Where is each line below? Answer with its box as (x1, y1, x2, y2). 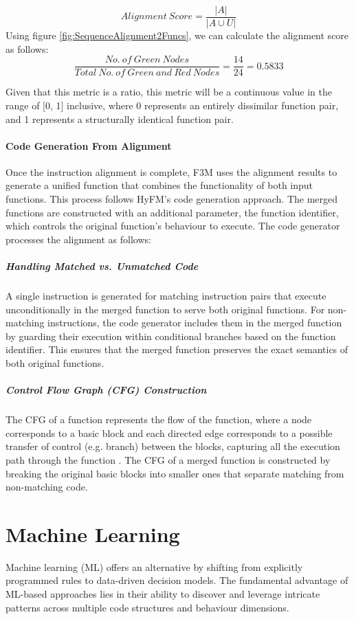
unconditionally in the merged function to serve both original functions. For (5, 302, 325, 316)
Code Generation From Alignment (5, 138, 172, 153)
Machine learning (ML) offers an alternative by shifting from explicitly (5, 559, 303, 574)
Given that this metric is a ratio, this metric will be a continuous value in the (5, 85, 332, 99)
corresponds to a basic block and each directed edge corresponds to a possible (5, 425, 333, 440)
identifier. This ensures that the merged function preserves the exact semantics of (5, 342, 349, 357)
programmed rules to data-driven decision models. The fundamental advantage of (5, 573, 349, 587)
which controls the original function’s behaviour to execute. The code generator (5, 218, 340, 233)
